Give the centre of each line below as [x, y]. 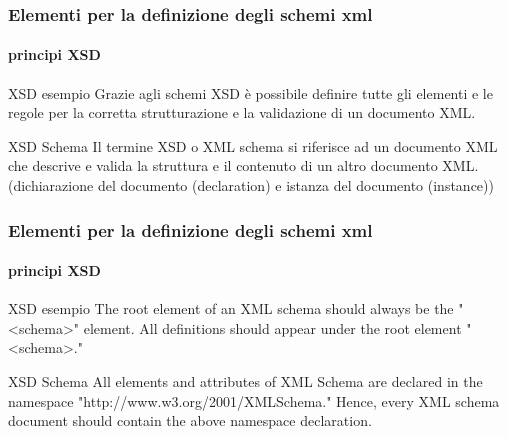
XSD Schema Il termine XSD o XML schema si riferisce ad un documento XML [253, 145]
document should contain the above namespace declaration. [190, 420]
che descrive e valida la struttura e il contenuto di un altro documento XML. [243, 165]
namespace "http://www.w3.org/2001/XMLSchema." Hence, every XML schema [254, 400]
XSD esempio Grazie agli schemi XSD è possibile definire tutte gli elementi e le [250, 92]
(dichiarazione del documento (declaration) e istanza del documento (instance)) [251, 185]
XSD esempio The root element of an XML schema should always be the [231, 308]
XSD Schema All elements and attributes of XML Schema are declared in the [245, 381]
